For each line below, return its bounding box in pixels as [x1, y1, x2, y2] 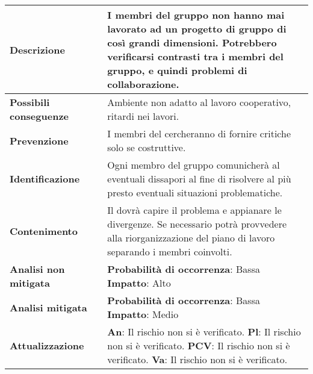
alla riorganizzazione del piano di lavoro [107, 231, 275, 245]
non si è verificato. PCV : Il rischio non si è [107, 338, 290, 352]
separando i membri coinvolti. [107, 245, 232, 258]
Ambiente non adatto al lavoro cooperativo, [107, 95, 291, 109]
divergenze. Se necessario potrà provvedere [107, 217, 287, 231]
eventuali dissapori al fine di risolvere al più [107, 172, 291, 185]
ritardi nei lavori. [107, 109, 179, 123]
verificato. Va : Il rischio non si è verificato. [107, 352, 288, 366]
